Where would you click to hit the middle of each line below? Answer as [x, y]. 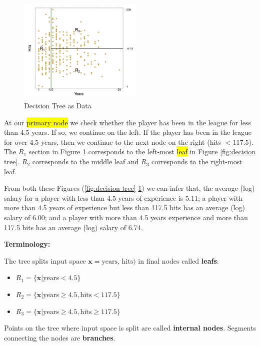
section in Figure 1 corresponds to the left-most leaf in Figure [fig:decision [142, 152]
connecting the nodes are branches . [60, 337]
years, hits [117, 261]
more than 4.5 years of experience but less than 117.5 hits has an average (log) [124, 207]
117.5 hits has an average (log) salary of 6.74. [73, 227]
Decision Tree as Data [58, 106]
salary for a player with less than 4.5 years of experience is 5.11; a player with [123, 197]
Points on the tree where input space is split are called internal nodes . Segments [130, 328]
